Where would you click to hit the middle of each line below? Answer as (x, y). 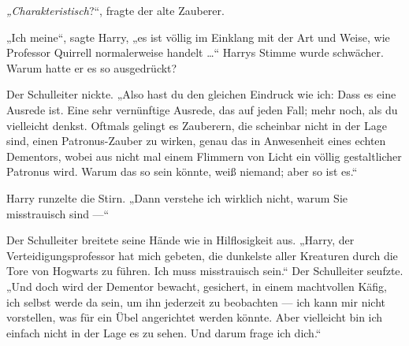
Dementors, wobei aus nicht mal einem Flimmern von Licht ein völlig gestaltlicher (204, 156)
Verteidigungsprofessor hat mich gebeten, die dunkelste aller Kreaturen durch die (202, 255)
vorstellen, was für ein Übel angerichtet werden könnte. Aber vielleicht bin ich (195, 317)
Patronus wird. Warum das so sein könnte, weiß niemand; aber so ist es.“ (182, 171)
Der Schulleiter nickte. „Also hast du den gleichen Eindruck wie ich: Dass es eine (201, 94)
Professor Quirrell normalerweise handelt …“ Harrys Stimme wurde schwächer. (195, 52)
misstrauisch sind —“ (58, 213)
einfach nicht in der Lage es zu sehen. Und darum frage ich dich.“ (164, 332)
